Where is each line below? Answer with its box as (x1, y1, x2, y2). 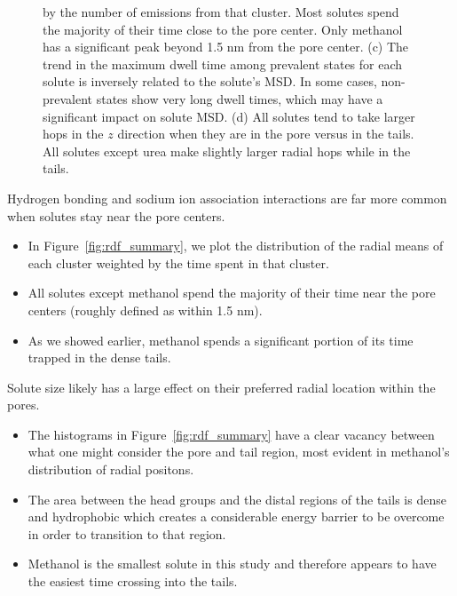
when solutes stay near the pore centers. (7, 206, 225, 225)
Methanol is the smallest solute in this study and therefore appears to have (28, 554, 437, 573)
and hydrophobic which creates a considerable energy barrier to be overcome (28, 507, 445, 526)
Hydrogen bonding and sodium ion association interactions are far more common (7, 188, 447, 207)
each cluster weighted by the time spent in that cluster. (28, 253, 329, 272)
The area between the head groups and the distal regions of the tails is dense (28, 489, 446, 508)
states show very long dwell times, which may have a (96, 89, 383, 107)
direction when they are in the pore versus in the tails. (117, 124, 414, 143)
